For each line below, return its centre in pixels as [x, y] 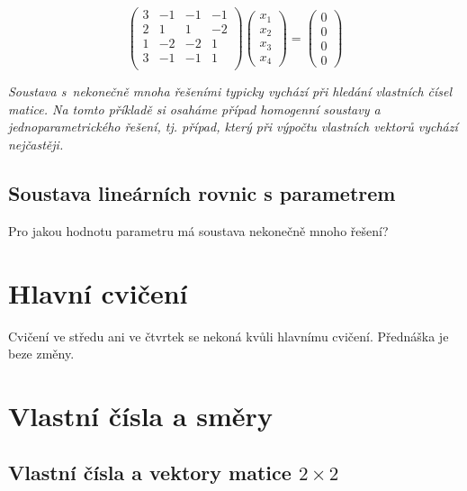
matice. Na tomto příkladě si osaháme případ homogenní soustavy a [194, 109]
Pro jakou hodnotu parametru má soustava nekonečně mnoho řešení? [198, 230]
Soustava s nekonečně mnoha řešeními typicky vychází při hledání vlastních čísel [230, 91]
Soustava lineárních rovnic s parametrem [202, 192]
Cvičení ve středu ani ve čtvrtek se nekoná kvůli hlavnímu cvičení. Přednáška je [229, 336]
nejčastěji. [36, 144]
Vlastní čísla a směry [140, 415]
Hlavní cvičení [98, 292]
